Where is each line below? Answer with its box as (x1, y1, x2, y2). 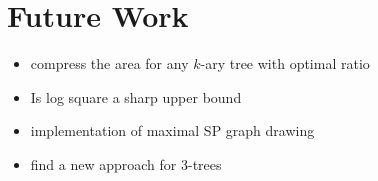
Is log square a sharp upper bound (30, 86, 242, 107)
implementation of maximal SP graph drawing (30, 120, 315, 141)
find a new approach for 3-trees (30, 153, 222, 174)
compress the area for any (30, 53, 189, 74)
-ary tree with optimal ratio (200, 53, 370, 74)
